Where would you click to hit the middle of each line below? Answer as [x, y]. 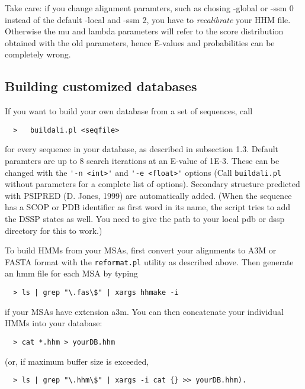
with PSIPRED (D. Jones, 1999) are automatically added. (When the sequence [148, 195]
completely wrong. [38, 54]
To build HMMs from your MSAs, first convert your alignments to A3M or [141, 250]
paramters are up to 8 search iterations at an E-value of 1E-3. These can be [142, 161]
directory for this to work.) [54, 230]
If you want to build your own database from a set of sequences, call [129, 111]
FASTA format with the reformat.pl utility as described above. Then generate [149, 261]
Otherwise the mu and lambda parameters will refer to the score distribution [144, 31]
